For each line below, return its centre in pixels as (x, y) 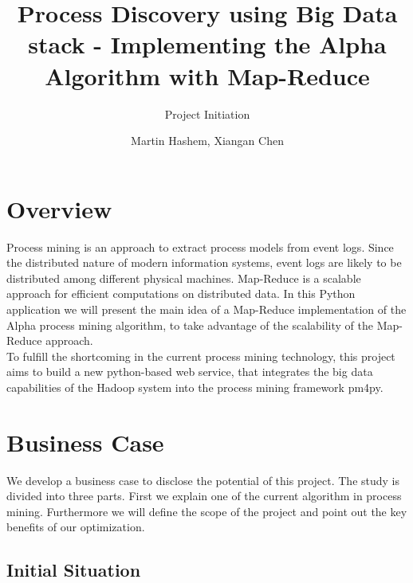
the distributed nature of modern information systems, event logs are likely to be (204, 262)
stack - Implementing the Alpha (207, 44)
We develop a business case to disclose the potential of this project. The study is (203, 480)
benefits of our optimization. (76, 527)
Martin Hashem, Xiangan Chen (207, 141)
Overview (59, 208)
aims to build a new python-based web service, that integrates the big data (190, 372)
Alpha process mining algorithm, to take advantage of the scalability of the (190, 325)
